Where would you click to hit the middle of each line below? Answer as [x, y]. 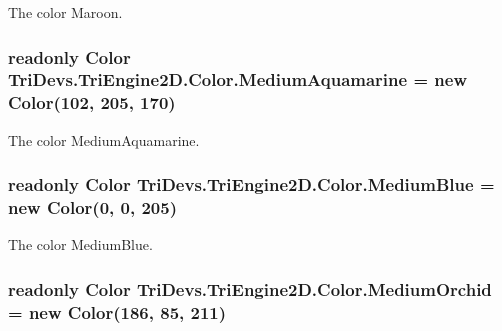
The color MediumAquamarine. [104, 139]
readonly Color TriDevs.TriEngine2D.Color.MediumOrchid [250, 288]
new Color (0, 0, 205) [92, 207]
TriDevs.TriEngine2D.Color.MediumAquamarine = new [237, 79]
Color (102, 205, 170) [92, 102]
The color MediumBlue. [80, 244]
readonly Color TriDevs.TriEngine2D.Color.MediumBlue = [251, 184]
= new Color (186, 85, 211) [117, 311]
